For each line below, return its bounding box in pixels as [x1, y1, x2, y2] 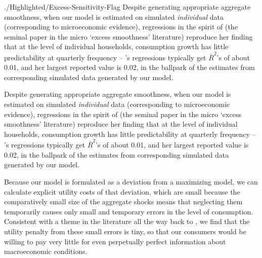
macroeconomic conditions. [4, 246, 88, 256]
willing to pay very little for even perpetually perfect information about [4, 236, 226, 246]
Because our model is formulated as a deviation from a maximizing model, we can [4, 176, 258, 187]
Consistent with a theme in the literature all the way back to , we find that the [4, 216, 250, 227]
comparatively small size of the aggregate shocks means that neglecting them [4, 196, 243, 207]
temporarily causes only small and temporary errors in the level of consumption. [4, 206, 253, 216]
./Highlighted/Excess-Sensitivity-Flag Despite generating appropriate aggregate [4, 2, 251, 12]
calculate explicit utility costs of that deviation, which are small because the [4, 186, 240, 197]
